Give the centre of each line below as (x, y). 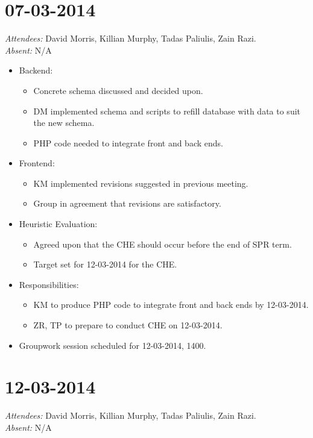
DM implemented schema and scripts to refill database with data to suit (167, 111)
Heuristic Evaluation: (58, 224)
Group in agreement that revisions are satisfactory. (127, 203)
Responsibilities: (49, 284)
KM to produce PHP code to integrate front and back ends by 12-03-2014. (171, 305)
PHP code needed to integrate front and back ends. (128, 142)
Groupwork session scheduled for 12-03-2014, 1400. (112, 345)
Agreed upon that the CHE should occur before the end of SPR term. (163, 244)
